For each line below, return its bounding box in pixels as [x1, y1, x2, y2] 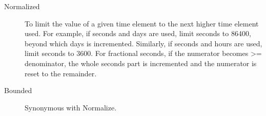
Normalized [4, 1, 40, 11]
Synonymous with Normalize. [25, 102, 117, 112]
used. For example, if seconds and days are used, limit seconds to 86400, [25, 28, 251, 39]
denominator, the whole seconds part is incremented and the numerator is [25, 57, 257, 68]
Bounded [4, 85, 32, 96]
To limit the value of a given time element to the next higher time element [25, 18, 259, 28]
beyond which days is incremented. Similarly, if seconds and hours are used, [25, 38, 262, 48]
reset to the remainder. [25, 68, 97, 78]
